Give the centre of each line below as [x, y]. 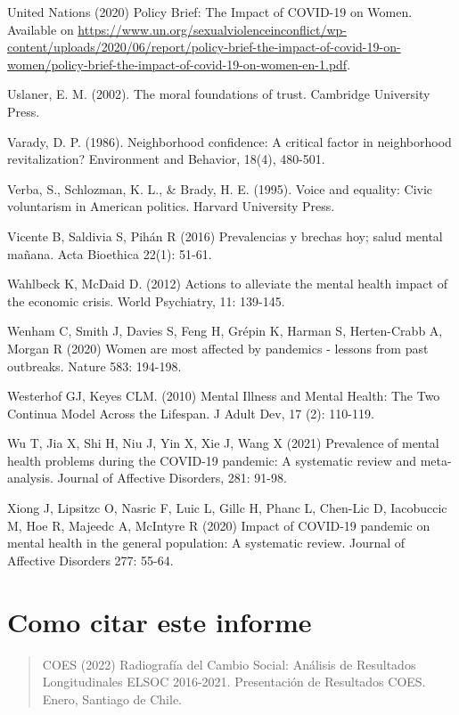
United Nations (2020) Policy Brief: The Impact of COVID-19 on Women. [210, 12]
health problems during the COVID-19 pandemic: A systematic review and [212, 460]
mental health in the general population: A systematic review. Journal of [206, 543]
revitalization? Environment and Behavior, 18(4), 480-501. [166, 159]
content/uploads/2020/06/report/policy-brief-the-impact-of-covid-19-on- [204, 47]
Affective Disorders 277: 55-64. [90, 560]
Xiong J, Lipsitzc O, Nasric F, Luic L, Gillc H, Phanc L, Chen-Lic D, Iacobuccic [227, 508]
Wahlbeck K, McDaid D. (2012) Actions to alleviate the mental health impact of [227, 284]
